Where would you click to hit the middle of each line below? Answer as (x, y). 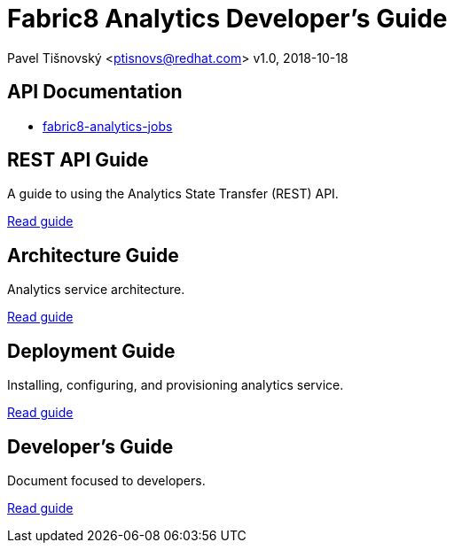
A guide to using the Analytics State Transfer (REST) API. (173, 194)
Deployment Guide (91, 351)
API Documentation (95, 92)
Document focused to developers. (106, 480)
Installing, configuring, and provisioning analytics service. (176, 385)
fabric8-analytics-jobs (108, 126)
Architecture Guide (93, 255)
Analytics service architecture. (96, 290)
